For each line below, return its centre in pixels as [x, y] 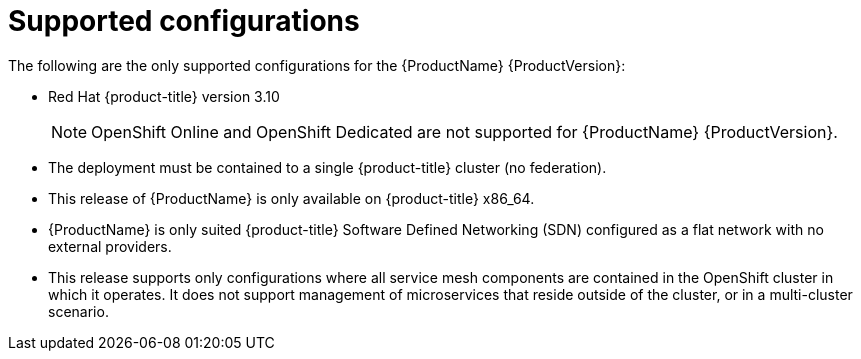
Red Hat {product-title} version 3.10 [164, 96]
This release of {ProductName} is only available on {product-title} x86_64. [291, 198]
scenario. [78, 311]
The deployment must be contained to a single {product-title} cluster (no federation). [327, 167]
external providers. [110, 246]
